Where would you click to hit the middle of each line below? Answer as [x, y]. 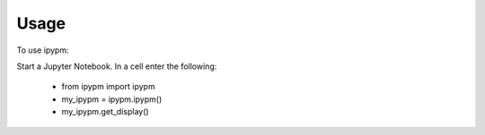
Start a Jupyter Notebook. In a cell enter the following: [117, 66]
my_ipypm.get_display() [105, 112]
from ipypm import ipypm [109, 87]
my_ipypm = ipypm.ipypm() [112, 99]
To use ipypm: [43, 50]
